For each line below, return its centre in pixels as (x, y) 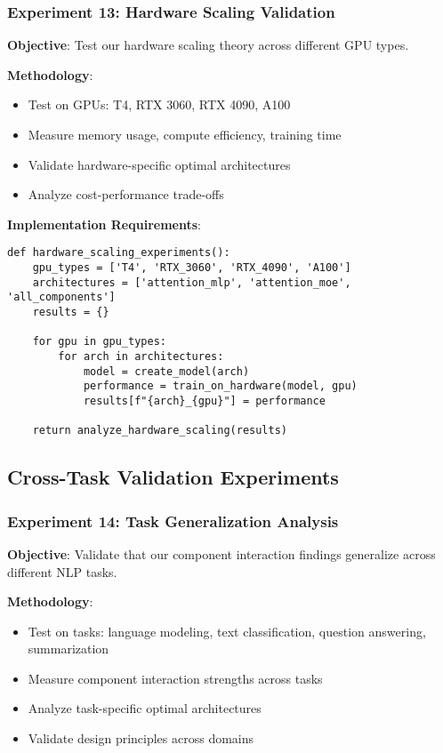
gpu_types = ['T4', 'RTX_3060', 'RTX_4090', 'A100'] (192, 268)
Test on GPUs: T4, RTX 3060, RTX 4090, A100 (159, 104)
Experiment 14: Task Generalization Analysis (173, 521)
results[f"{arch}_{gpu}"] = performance (204, 401)
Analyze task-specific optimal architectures (145, 708)
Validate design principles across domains (141, 738)
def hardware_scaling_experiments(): (119, 253)
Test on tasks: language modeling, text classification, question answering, (227, 631)
